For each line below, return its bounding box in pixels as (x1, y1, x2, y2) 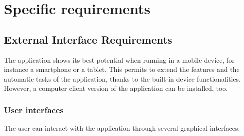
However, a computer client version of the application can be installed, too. (4, 83, 228, 93)
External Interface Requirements (4, 32, 173, 47)
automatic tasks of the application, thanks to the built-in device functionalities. (4, 73, 241, 84)
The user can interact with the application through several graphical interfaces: (4, 123, 240, 133)
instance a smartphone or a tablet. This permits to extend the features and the (4, 64, 240, 74)
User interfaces (4, 103, 64, 116)
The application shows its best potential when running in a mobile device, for (4, 54, 235, 65)
